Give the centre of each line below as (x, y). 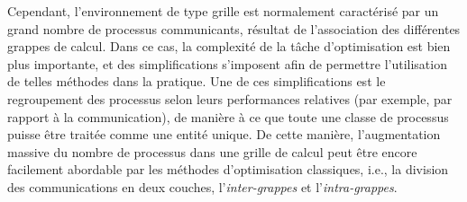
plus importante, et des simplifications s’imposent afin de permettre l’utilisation (227, 63)
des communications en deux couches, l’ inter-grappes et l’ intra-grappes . (202, 186)
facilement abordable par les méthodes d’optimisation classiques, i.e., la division (228, 169)
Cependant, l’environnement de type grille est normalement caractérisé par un (223, 11)
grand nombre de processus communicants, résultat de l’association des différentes (234, 28)
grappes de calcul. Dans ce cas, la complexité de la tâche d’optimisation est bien (229, 46)
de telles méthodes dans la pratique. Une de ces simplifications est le (197, 81)
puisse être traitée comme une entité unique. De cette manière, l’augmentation (224, 134)
